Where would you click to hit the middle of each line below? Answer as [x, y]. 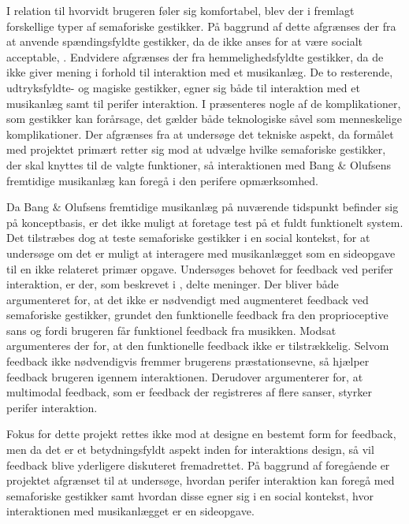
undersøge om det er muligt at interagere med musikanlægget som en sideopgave [201, 253]
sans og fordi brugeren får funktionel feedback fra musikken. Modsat [171, 330]
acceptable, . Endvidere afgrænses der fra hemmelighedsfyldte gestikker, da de [195, 56]
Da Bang [28, 207]
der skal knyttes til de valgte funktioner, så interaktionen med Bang [170, 164]
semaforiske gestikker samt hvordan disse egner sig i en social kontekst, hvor [190, 495]
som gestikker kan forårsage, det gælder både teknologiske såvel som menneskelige [204, 119]
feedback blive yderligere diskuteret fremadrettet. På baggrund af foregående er [198, 465]
